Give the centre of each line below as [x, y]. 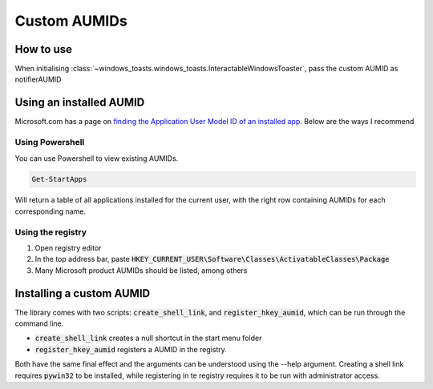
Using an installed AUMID [80, 103]
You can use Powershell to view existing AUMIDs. [97, 158]
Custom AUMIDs [71, 21]
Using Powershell [50, 142]
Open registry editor [68, 248]
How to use [43, 49]
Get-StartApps [59, 179]
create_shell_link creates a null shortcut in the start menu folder [148, 338]
